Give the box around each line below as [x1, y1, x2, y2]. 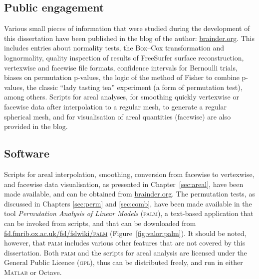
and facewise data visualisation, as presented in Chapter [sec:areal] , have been [4, 178, 244, 189]
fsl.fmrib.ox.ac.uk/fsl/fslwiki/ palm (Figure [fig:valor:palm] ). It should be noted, [4, 227, 247, 238]
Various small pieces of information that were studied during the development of [4, 23, 250, 33]
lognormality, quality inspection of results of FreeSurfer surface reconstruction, [4, 52, 244, 62]
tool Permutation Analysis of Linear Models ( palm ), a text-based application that [4, 208, 254, 218]
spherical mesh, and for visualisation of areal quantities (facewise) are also [4, 111, 231, 121]
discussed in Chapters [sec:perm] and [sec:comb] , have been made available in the [4, 198, 252, 208]
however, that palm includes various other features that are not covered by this [4, 237, 246, 248]
